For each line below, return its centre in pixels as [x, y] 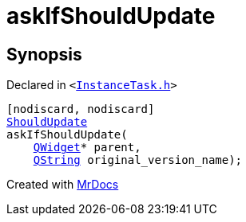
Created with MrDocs [63, 185]
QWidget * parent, [87, 148]
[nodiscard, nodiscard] [81, 109]
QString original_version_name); [138, 160]
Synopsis [44, 54]
